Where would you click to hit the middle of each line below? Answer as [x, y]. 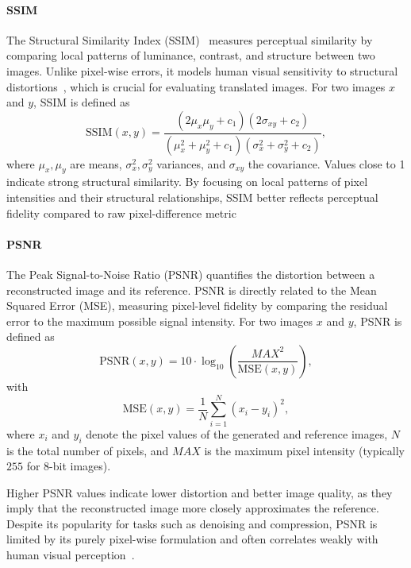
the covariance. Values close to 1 [326, 163]
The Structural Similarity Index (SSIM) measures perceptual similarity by [190, 39]
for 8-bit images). [69, 466]
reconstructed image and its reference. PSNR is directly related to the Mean [192, 290]
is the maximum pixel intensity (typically [304, 450]
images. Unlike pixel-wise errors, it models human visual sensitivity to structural [202, 70]
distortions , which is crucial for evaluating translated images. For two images [196, 86]
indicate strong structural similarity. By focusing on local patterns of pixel [187, 182]
